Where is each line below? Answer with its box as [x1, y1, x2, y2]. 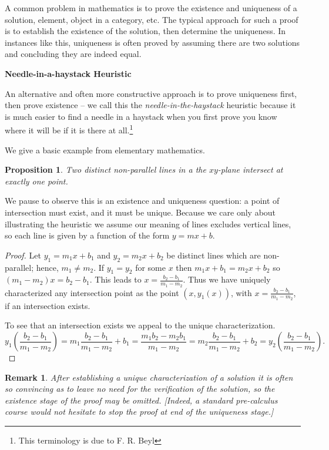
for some [135, 261, 166, 273]
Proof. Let [5, 248, 41, 261]
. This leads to [89, 273, 142, 286]
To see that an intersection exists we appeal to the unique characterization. [5, 319, 276, 331]
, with [231, 286, 252, 298]
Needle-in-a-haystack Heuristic [5, 67, 132, 79]
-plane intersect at [217, 163, 283, 176]
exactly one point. [5, 174, 68, 187]
